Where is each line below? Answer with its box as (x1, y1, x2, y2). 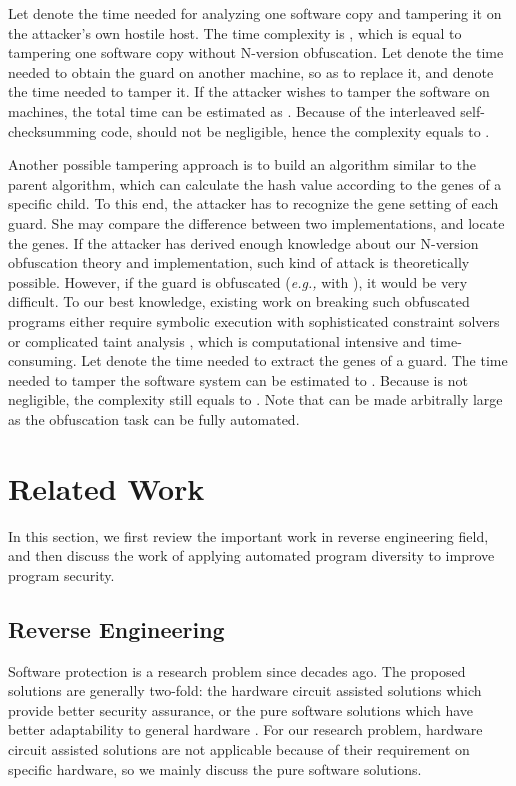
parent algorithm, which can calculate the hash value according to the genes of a (8, 173, 502, 194)
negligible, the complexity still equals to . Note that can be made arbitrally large (8, 389, 503, 410)
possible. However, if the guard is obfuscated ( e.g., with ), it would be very (8, 271, 468, 292)
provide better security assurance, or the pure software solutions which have (8, 699, 474, 720)
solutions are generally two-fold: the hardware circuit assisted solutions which (8, 680, 482, 701)
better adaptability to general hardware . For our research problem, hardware (8, 719, 483, 740)
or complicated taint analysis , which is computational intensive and (8, 330, 426, 351)
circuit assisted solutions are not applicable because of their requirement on (8, 738, 470, 759)
